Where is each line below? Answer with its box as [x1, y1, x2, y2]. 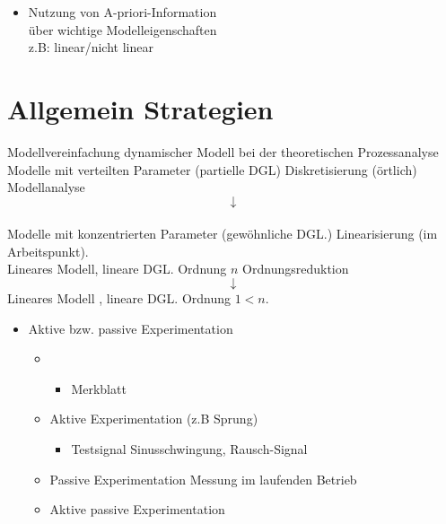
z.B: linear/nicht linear [28, 38, 153, 57]
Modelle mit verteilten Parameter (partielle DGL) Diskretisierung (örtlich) [7, 160, 417, 179]
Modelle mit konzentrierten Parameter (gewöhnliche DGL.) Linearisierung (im [7, 224, 438, 243]
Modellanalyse [7, 178, 85, 196]
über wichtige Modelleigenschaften [28, 20, 217, 39]
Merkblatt [71, 379, 127, 397]
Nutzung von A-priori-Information [28, 3, 217, 21]
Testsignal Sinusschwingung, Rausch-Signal [71, 440, 308, 458]
